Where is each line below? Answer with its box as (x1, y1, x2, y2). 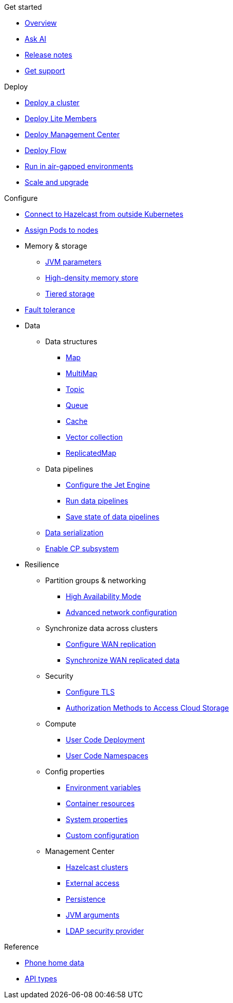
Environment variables (66, 783, 141, 792)
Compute (45, 719, 76, 728)
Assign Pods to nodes (25, 226, 99, 234)
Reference (4, 942, 39, 951)
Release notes (25, 50, 72, 59)
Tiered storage (45, 289, 95, 298)
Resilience (25, 560, 60, 569)
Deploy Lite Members (25, 114, 97, 123)
